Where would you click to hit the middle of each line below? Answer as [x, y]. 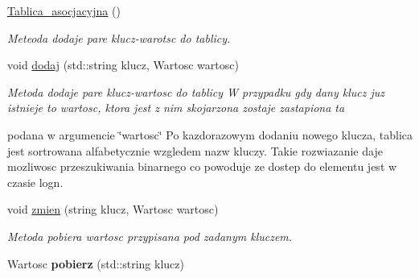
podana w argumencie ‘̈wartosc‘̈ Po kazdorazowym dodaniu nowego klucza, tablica [210, 134]
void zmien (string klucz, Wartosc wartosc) [113, 209]
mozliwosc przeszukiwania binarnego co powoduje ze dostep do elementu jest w [202, 166]
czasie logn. [35, 182]
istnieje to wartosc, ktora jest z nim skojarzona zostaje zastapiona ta [176, 108]
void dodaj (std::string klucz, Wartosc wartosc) [123, 65]
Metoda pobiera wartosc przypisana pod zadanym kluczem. [150, 236]
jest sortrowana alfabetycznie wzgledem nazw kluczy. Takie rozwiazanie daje [195, 150]
